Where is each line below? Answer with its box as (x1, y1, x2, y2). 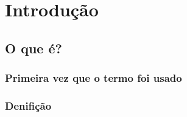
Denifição (5, 98, 52, 113)
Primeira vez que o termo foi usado (5, 70, 182, 85)
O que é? (5, 38, 62, 57)
